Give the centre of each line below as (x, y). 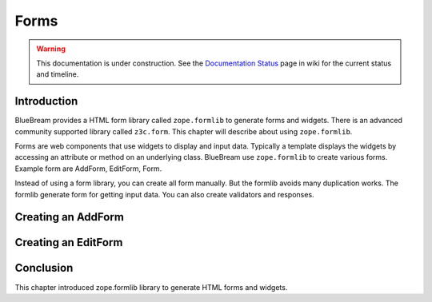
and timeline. (58, 74)
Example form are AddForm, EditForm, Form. (88, 169)
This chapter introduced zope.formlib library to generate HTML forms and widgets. (151, 287)
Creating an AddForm (69, 217)
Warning (51, 49)
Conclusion (44, 268)
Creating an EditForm (69, 242)
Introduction (46, 101)
